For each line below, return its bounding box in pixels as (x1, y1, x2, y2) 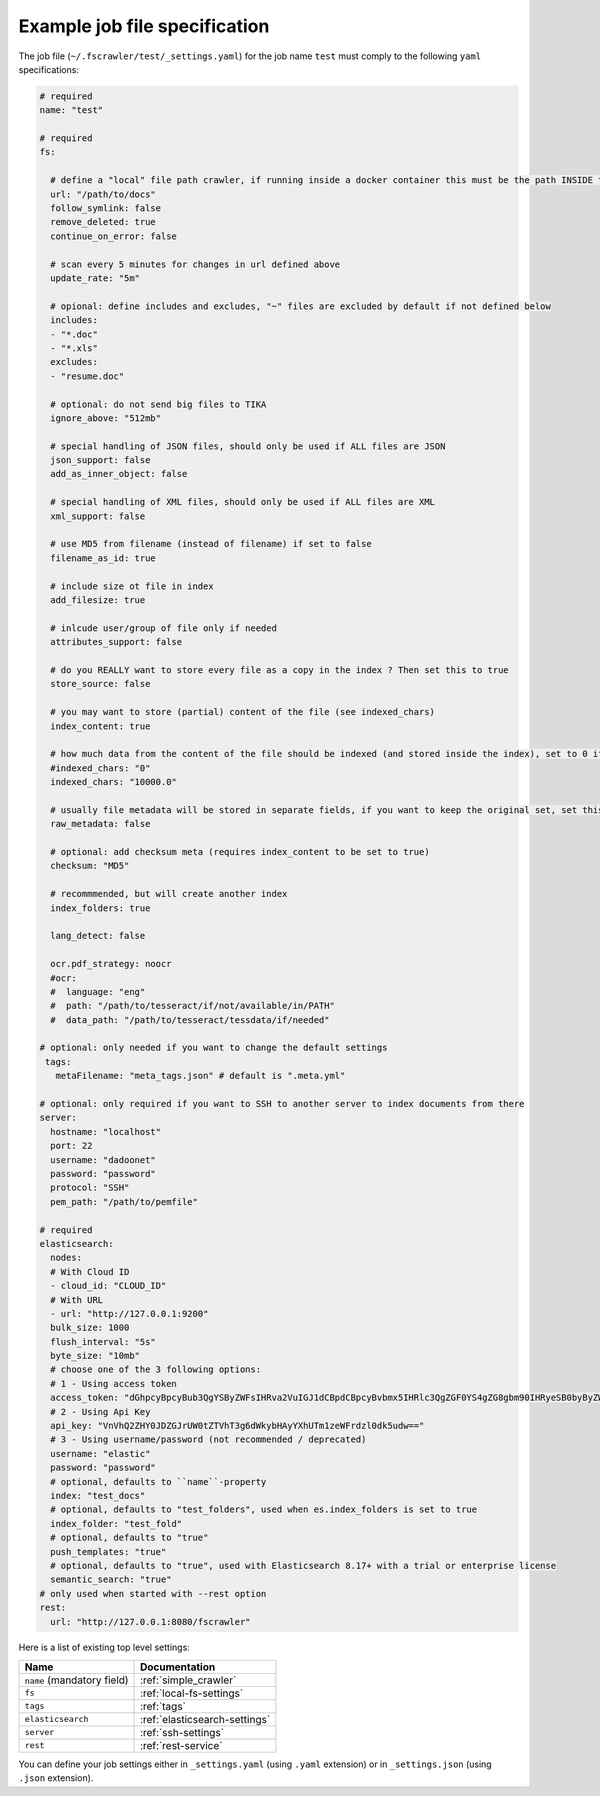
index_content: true (50, 720, 151, 732)
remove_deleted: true (50, 216, 157, 228)
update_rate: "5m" (50, 273, 140, 284)
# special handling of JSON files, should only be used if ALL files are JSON (50, 440, 446, 452)
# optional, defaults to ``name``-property (50, 1476, 267, 1487)
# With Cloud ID (50, 1266, 130, 1277)
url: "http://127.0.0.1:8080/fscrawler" (50, 1616, 251, 1627)
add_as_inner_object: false (50, 468, 188, 480)
